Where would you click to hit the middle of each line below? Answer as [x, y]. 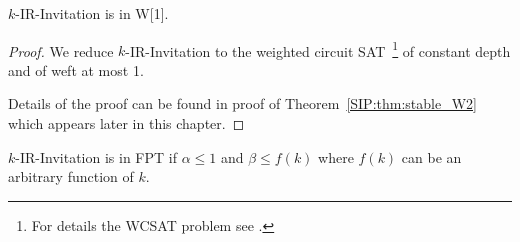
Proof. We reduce [61, 50]
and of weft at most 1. [76, 69]
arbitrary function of [71, 176]
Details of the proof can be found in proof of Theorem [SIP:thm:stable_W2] [242, 103]
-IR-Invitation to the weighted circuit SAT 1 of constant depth [318, 49]
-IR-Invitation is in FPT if [96, 156]
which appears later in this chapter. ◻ [126, 123]
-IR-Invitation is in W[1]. [92, 13]
